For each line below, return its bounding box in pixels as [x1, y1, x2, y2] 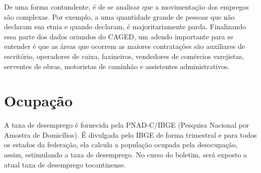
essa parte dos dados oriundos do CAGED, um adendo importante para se [4, 31, 233, 41]
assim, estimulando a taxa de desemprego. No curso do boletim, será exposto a [4, 149, 247, 160]
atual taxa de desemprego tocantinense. [4, 159, 126, 169]
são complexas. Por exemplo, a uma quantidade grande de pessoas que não [4, 11, 235, 22]
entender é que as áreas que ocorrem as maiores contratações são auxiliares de [4, 41, 245, 51]
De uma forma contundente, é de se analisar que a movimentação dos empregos [4, 2, 249, 12]
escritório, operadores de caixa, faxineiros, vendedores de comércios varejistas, [4, 50, 244, 61]
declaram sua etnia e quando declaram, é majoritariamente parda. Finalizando [4, 21, 246, 32]
